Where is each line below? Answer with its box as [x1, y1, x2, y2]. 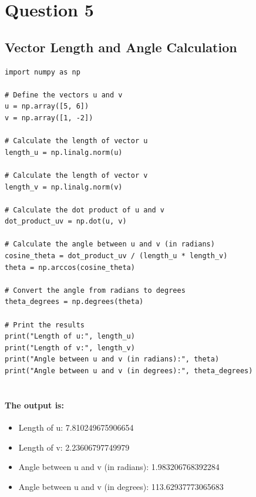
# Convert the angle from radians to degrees [5, 286, 186, 295]
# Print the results [5, 320, 85, 329]
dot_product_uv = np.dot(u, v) [5, 217, 127, 226]
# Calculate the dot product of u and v [5, 205, 165, 214]
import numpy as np [5, 67, 80, 76]
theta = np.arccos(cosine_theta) [5, 263, 135, 272]
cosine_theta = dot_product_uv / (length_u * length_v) [5, 252, 228, 261]
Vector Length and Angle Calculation [5, 38, 237, 56]
